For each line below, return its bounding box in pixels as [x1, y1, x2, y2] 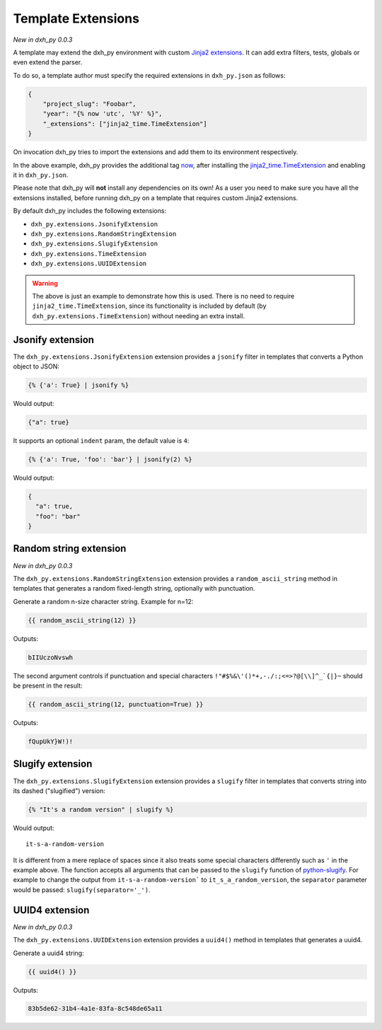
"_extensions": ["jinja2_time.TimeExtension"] [42, 120, 208, 127]
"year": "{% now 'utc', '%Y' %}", [42, 110, 163, 118]
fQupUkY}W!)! [28, 738, 74, 746]
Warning [32, 279, 58, 287]
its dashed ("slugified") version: [13, 786, 105, 795]
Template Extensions [13, 11, 139, 26]
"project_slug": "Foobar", [42, 100, 137, 108]
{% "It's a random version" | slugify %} [28, 805, 174, 814]
